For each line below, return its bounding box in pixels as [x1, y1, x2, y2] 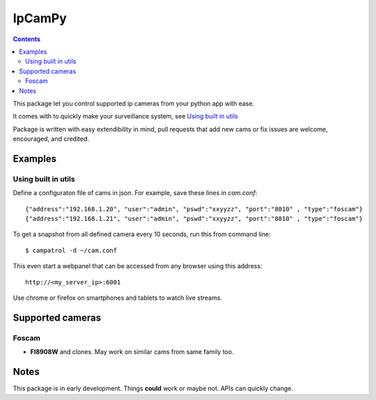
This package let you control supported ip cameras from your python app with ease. [13, 99, 255, 107]
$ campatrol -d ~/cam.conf [25, 246, 118, 254]
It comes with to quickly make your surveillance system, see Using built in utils [13, 112, 238, 121]
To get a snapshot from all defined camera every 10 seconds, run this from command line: [13, 230, 271, 238]
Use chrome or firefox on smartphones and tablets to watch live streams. [13, 293, 223, 302]
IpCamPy [13, 10, 68, 26]
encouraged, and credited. [13, 134, 90, 143]
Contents [13, 35, 41, 43]
